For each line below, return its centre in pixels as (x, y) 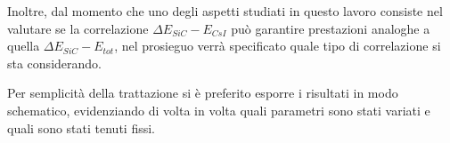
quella (24, 46)
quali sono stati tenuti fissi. (81, 127)
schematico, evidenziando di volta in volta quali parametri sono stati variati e (219, 110)
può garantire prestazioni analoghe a (331, 28)
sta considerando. (54, 63)
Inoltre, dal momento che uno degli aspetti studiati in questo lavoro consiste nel (225, 11)
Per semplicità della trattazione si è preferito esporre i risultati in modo (203, 93)
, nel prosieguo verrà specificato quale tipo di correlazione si (278, 46)
